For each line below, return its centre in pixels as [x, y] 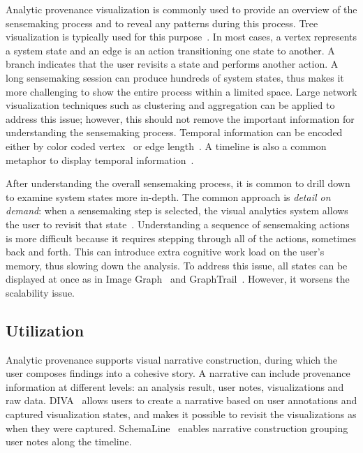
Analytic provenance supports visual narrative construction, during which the [172, 359]
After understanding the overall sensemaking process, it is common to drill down [178, 183]
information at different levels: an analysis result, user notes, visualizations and [175, 386]
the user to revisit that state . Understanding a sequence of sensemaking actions [178, 224]
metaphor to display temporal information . [100, 159]
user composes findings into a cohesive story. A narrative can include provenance [178, 373]
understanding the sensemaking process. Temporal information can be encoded [174, 132]
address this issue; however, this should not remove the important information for [180, 118]
